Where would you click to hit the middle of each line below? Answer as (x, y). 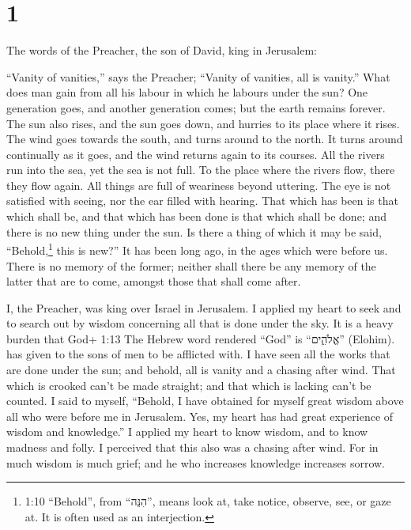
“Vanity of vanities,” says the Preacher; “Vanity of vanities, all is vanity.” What (198, 76)
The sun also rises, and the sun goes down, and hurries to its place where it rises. (203, 123)
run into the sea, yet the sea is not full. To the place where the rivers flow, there (201, 170)
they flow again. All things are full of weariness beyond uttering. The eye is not (199, 185)
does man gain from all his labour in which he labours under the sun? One (187, 92)
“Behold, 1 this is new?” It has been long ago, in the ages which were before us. (197, 249)
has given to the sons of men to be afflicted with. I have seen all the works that (198, 354)
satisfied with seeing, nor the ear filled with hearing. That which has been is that (202, 201)
